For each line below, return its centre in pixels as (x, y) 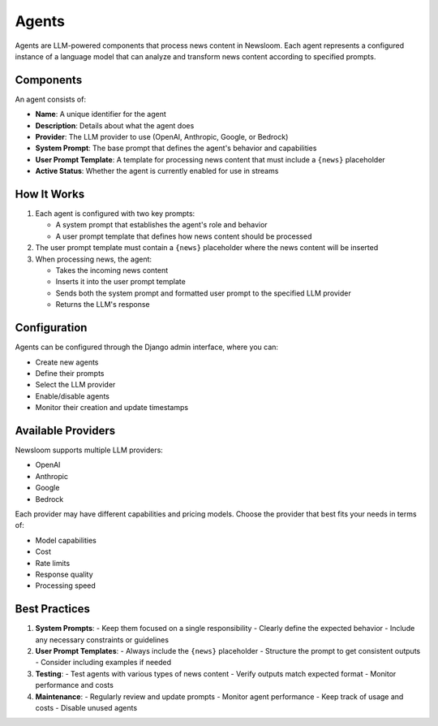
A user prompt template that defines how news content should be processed (184, 236)
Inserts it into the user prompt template (120, 282)
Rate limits (53, 563)
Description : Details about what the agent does (115, 125)
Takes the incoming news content (112, 270)
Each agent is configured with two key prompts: (115, 214)
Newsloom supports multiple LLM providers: (89, 450)
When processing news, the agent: (94, 259)
